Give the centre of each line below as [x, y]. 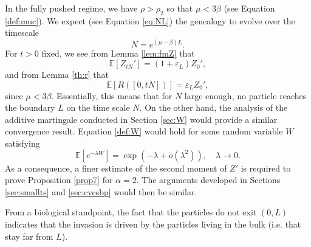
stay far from [29, 236]
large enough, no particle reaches [245, 95]
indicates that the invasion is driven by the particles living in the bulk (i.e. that [153, 224]
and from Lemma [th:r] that [57, 75]
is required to [266, 168]
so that [180, 8]
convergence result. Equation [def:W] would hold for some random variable [144, 131]
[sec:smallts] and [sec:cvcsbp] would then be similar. [101, 191]
